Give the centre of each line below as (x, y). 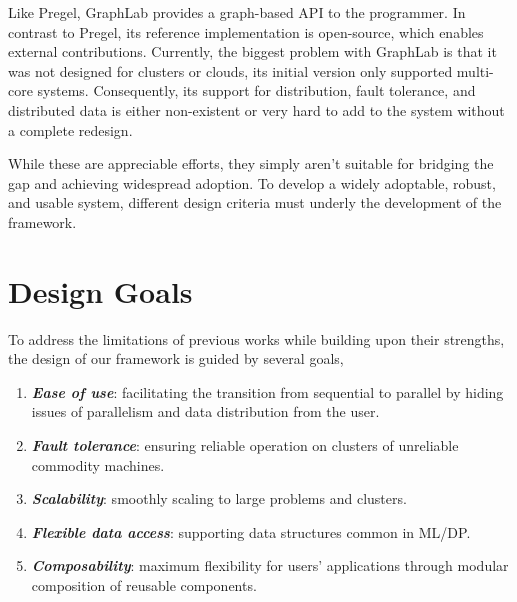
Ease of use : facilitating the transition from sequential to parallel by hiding (267, 391)
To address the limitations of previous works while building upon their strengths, (256, 338)
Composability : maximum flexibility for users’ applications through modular (270, 565)
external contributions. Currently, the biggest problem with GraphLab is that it (252, 51)
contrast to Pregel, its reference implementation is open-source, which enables (246, 31)
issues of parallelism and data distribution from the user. (205, 411)
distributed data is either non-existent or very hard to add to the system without (256, 109)
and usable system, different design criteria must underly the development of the (255, 202)
